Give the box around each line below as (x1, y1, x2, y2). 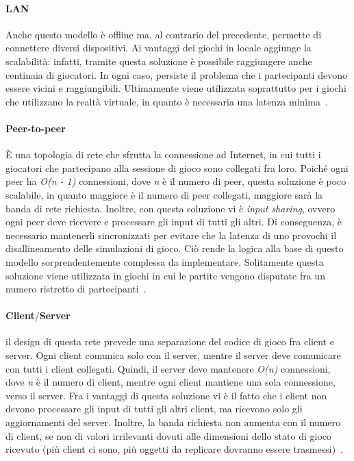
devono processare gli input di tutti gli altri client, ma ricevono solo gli (5, 401, 303, 416)
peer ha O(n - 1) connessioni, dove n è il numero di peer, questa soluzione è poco (5, 174, 346, 188)
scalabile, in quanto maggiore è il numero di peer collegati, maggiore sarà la (5, 187, 323, 201)
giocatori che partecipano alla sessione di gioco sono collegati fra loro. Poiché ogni (5, 160, 349, 175)
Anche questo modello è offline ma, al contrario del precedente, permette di (5, 27, 322, 41)
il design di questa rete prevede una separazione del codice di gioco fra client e (5, 334, 334, 349)
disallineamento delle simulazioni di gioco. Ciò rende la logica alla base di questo (5, 241, 344, 256)
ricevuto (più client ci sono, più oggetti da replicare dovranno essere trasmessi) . (5, 442, 344, 456)
